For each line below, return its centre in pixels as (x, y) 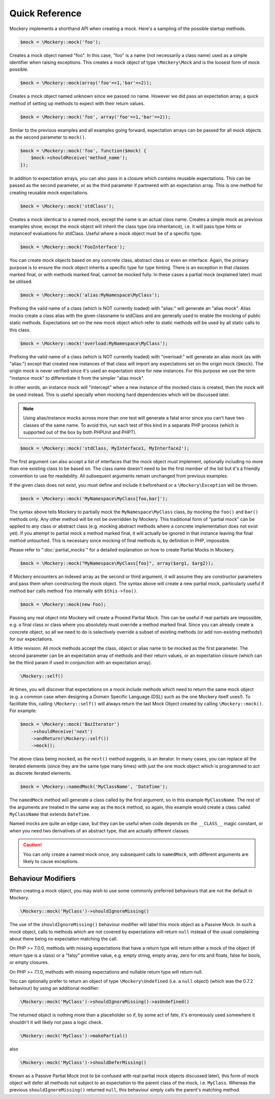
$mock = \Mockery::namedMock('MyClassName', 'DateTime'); (94, 787)
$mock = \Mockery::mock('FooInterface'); (73, 247)
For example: (23, 711)
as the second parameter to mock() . (48, 137)
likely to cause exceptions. (51, 861)
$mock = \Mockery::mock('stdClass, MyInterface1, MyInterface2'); (105, 448)
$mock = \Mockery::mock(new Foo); (63, 604)
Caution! (33, 845)
